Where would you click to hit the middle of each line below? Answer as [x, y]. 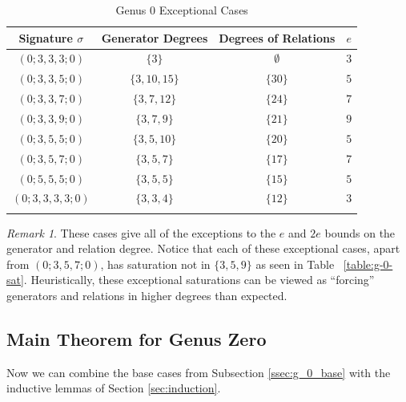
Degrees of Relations [277, 37]
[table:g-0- [368, 264]
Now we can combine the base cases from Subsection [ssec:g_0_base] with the [199, 372]
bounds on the [360, 232]
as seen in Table [295, 264]
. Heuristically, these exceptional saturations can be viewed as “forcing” [199, 280]
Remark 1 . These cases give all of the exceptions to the [141, 232]
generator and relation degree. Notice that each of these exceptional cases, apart [203, 248]
